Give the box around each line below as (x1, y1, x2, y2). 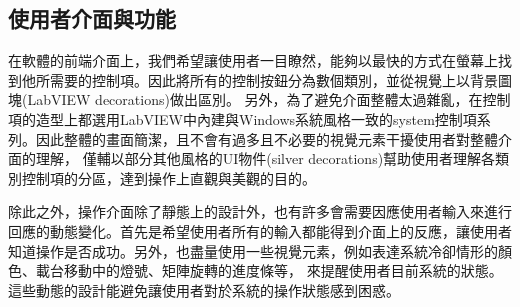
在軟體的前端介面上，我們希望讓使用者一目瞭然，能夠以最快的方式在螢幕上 (8, 50, 498, 71)
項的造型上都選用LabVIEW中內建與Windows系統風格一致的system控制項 (8, 108, 477, 129)
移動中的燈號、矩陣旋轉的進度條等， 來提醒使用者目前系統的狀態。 (63, 260, 503, 281)
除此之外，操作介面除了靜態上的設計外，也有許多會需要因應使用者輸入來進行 (8, 201, 512, 222)
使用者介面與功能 (8, 3, 176, 34)
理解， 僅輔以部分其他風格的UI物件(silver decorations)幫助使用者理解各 (35, 148, 496, 169)
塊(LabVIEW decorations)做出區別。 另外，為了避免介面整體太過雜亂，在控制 (8, 89, 511, 110)
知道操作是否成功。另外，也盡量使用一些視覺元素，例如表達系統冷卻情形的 (8, 240, 498, 261)
